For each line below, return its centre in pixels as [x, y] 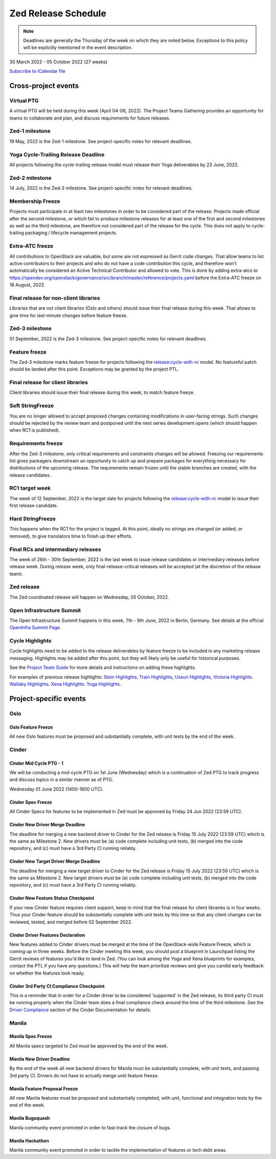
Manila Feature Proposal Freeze [44, 1088]
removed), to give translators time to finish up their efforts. [71, 536]
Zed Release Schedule [58, 13]
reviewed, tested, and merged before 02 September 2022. [71, 922]
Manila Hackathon [29, 1141]
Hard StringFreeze [33, 519]
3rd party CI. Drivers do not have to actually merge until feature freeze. [84, 1075]
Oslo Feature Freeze [31, 727]
